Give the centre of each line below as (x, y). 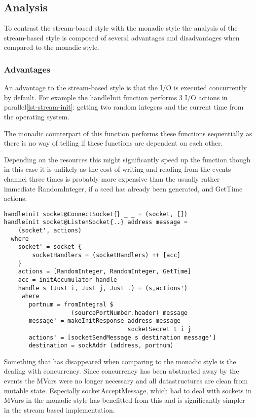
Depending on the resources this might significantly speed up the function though (127, 159)
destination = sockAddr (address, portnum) (101, 346)
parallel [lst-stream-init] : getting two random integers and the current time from (124, 107)
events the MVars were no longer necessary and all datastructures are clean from (126, 381)
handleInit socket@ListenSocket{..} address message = (96, 222)
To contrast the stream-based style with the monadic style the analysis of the (121, 28)
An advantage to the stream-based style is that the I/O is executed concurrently (126, 88)
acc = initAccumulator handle (68, 280)
